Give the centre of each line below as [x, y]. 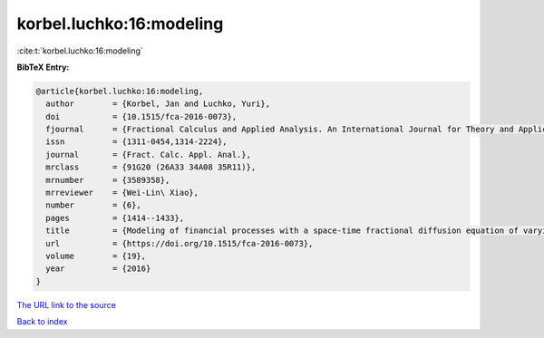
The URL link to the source [67, 304]
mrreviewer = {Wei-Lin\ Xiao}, [122, 193]
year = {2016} [98, 269]
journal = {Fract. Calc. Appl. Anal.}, [148, 155]
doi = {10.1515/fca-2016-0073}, [141, 116]
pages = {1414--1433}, [115, 218]
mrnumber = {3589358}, [108, 180]
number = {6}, [94, 205]
